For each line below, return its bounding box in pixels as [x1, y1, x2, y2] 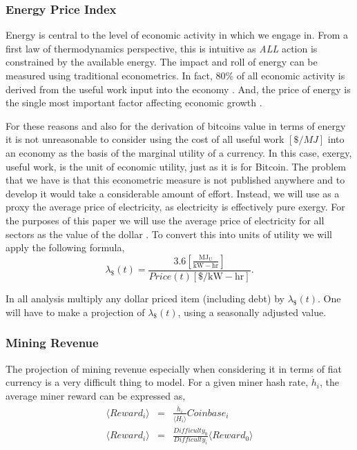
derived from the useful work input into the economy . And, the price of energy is [6, 81, 351, 96]
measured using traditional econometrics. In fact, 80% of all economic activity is [6, 68, 345, 82]
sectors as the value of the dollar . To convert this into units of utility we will [6, 226, 332, 241]
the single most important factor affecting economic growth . [6, 95, 262, 110]
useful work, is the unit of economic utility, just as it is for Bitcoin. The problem [6, 159, 347, 173]
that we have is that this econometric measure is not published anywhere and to [6, 173, 345, 187]
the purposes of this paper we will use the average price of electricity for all [6, 213, 325, 227]
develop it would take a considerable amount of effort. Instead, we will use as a [6, 186, 340, 200]
